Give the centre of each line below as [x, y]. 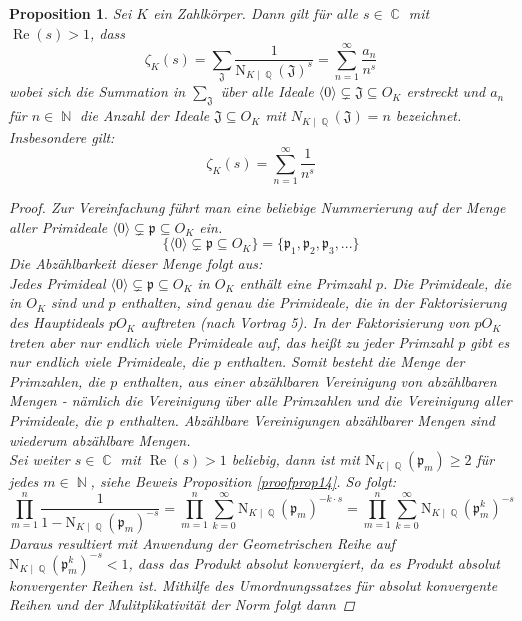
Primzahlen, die [57, 380]
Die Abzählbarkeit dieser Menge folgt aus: [136, 263]
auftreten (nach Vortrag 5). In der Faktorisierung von [305, 322]
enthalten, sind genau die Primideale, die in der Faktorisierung [313, 302]
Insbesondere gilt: [62, 136]
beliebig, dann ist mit [295, 459]
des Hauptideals [56, 322]
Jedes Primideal [57, 282]
